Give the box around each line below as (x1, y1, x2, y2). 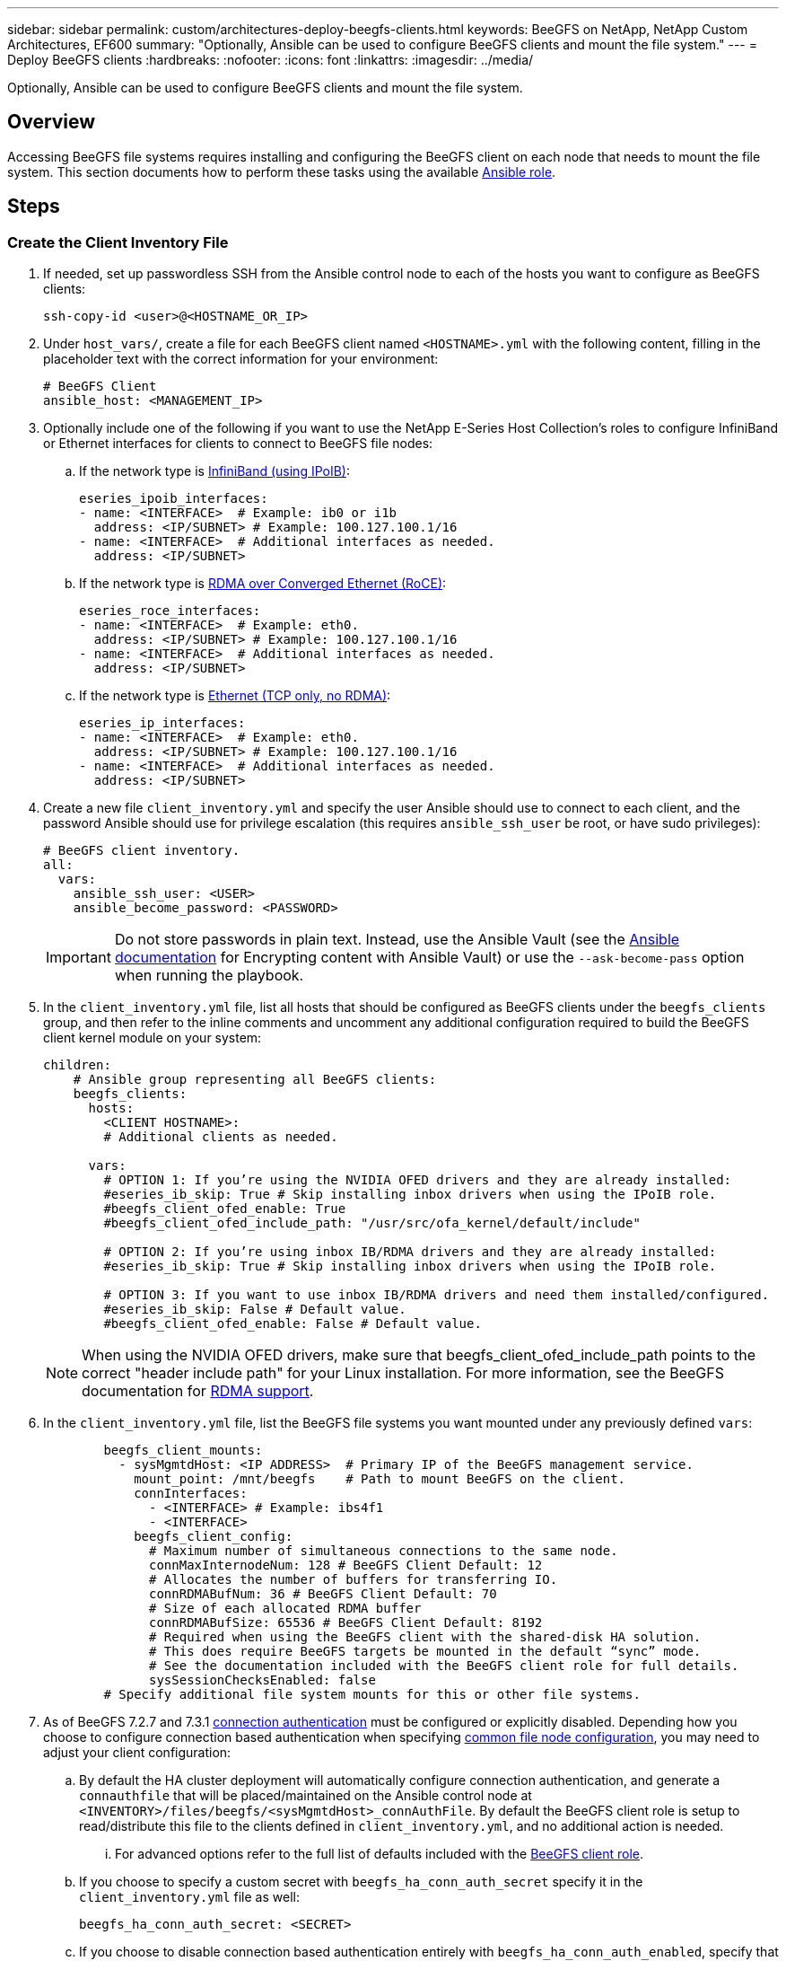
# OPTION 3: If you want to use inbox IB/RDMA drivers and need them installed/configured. (103, 1288, 770, 1303)
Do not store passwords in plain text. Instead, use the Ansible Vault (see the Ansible (114, 930, 680, 949)
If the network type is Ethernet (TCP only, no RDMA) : (79, 688, 391, 704)
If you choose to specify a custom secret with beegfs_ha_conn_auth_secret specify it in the (79, 1874, 643, 1890)
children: (43, 1058, 111, 1073)
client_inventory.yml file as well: (79, 1889, 300, 1905)
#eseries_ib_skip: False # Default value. (103, 1302, 406, 1317)
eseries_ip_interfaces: (79, 716, 246, 731)
